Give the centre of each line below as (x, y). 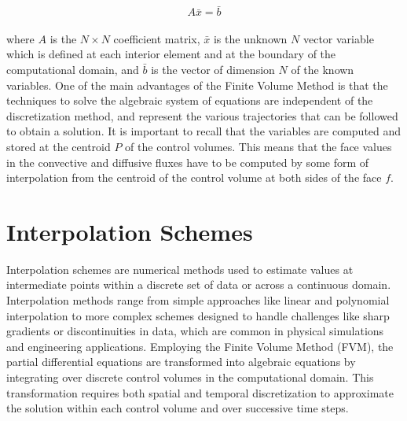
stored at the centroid (59, 146)
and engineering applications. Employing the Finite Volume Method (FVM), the (200, 346)
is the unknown (250, 38)
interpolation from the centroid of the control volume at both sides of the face (194, 177)
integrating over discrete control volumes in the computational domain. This (190, 377)
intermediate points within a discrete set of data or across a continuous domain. (199, 284)
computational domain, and (73, 69)
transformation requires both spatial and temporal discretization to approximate (200, 392)
